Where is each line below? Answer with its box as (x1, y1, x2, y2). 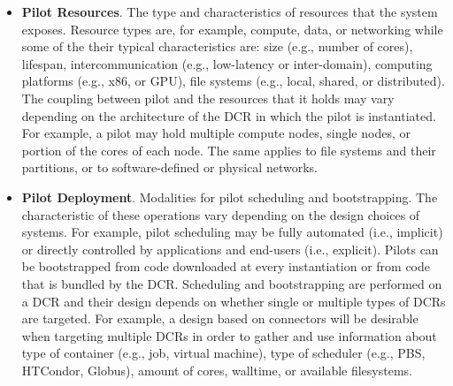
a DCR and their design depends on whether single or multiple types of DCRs (21, 291, 446, 310)
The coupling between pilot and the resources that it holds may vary (21, 88, 395, 107)
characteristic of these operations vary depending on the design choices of (21, 205, 420, 223)
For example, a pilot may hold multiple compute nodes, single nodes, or (21, 124, 411, 142)
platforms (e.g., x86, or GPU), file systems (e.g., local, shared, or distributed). (21, 72, 445, 90)
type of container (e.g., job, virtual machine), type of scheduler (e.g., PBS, (21, 344, 426, 362)
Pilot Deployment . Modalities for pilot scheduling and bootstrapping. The (21, 187, 438, 206)
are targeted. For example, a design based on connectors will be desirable (21, 309, 418, 328)
